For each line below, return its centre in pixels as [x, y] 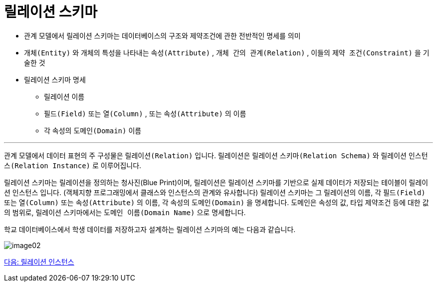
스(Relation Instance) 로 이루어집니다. [73, 165]
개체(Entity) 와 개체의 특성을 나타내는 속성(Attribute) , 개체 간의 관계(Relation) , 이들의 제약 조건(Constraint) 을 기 [227, 52]
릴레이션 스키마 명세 [55, 79]
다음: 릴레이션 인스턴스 [39, 262]
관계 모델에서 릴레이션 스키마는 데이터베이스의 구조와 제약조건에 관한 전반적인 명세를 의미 [162, 35]
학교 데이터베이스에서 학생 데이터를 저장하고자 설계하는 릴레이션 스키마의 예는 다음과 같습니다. [150, 229]
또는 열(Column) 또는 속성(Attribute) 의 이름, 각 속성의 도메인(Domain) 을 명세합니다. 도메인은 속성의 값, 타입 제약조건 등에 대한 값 [217, 202]
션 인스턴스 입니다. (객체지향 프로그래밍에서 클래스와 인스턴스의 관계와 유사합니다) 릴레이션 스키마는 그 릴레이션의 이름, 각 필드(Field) [215, 192]
